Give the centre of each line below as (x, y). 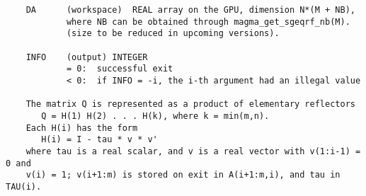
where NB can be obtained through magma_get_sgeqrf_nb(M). (208, 22)
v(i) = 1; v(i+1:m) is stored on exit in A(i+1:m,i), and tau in (183, 175)
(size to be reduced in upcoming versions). (173, 34)
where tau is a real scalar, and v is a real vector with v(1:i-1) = (193, 151)
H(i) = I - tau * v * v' (99, 140)
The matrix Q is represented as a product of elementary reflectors (190, 104)
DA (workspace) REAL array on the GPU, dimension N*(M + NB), (190, 10)
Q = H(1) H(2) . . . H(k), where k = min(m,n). (155, 116)
